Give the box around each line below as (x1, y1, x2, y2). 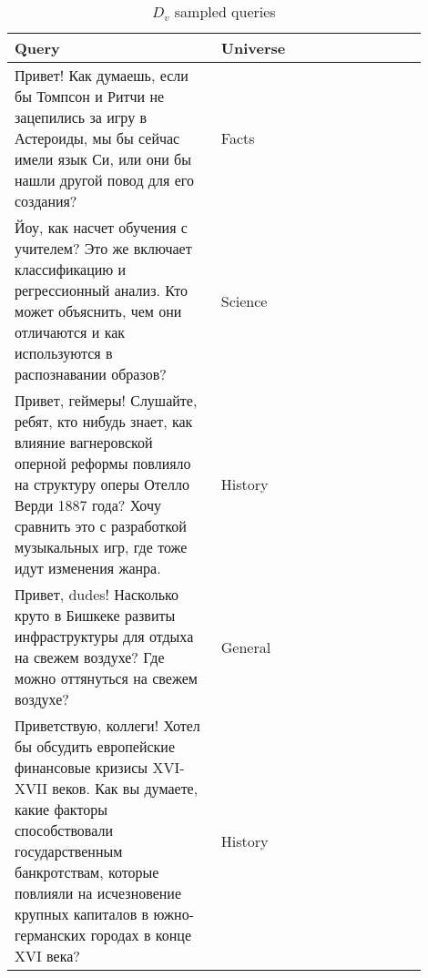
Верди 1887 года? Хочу (15, 494, 161, 515)
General (220, 636, 271, 657)
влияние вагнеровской (15, 432, 153, 453)
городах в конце (90, 924, 191, 945)
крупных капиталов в (15, 903, 149, 924)
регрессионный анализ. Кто (15, 280, 189, 301)
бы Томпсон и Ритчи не (15, 86, 165, 107)
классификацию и (15, 259, 127, 280)
